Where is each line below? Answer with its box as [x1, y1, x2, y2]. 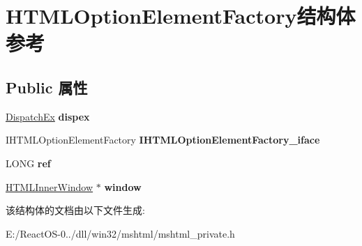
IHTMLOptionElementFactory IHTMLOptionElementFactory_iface [6, 132, 320, 147]
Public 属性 [6, 76, 88, 98]
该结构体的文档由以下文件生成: [6, 203, 145, 217]
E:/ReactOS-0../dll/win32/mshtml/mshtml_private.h [6, 226, 235, 240]
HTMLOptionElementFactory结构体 [6, 1, 356, 30]
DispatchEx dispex [6, 109, 90, 123]
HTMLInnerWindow [6, 179, 93, 194]
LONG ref [6, 155, 51, 170]
